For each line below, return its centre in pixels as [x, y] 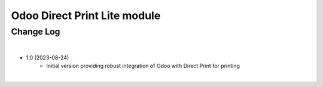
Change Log [36, 32]
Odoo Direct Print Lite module [86, 15]
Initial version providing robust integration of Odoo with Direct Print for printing [143, 66]
